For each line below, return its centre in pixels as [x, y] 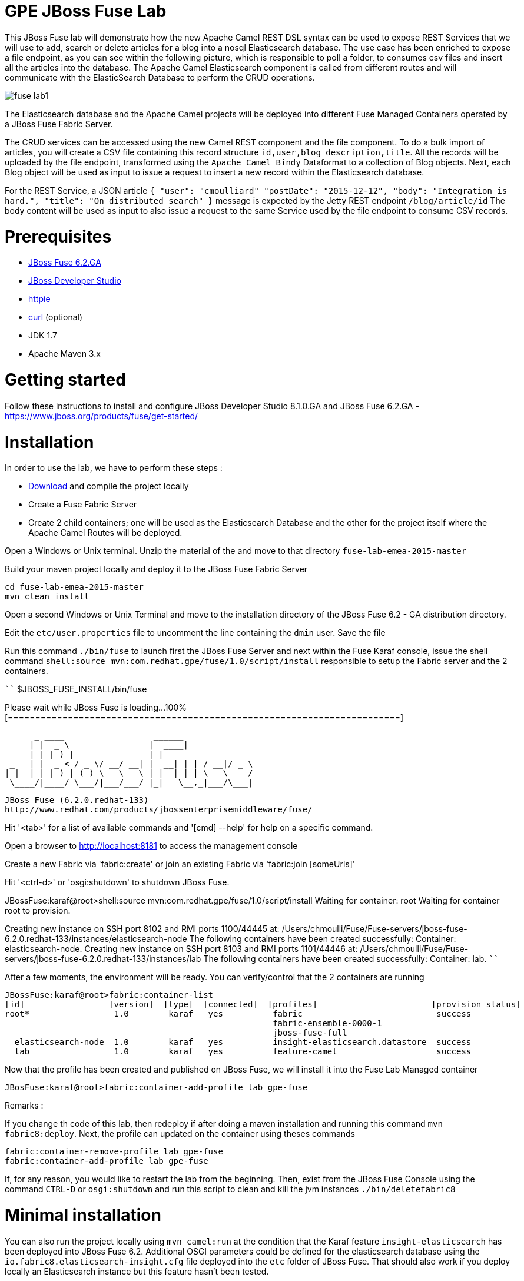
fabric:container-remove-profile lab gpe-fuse [114, 1152]
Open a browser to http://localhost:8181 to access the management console [151, 846]
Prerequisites [58, 236]
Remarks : [24, 1106]
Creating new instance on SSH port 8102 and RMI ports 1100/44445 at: [142, 929]
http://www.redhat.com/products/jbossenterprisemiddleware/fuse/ [159, 810]
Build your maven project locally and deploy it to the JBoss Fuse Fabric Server [156, 569]
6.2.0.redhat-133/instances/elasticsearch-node [96, 939]
